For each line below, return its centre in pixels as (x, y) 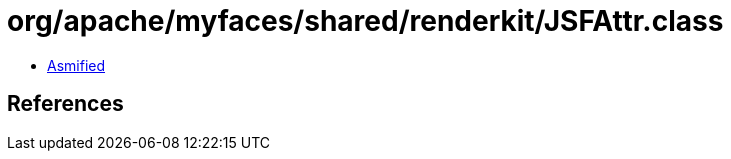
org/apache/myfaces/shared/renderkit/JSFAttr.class (365, 21)
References (65, 104)
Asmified (76, 65)
